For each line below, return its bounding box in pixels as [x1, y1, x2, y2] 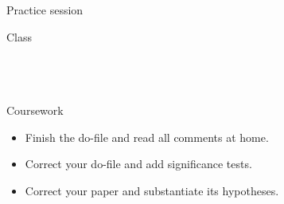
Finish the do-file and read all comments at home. [25, 128, 269, 145]
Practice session [6, 2, 84, 18]
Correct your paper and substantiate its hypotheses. [25, 182, 279, 198]
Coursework [6, 101, 64, 118]
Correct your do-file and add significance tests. [25, 155, 252, 172]
